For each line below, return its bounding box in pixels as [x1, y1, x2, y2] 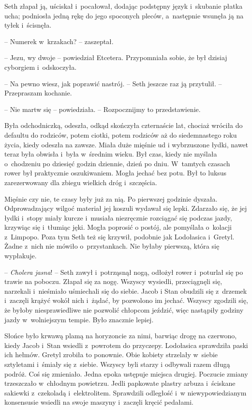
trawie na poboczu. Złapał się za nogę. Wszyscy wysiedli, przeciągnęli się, [4, 276, 222, 286]
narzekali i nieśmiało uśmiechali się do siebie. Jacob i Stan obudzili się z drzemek [4, 285, 247, 296]
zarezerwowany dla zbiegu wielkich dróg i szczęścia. [4, 177, 157, 187]
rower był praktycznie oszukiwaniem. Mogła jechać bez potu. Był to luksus [4, 168, 227, 178]
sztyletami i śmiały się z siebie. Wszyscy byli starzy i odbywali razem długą [4, 359, 230, 369]
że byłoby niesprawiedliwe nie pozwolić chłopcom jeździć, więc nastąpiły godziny [4, 305, 244, 315]
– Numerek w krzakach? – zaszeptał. [4, 36, 114, 46]
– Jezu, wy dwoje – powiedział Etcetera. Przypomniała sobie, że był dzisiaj [4, 52, 227, 63]
